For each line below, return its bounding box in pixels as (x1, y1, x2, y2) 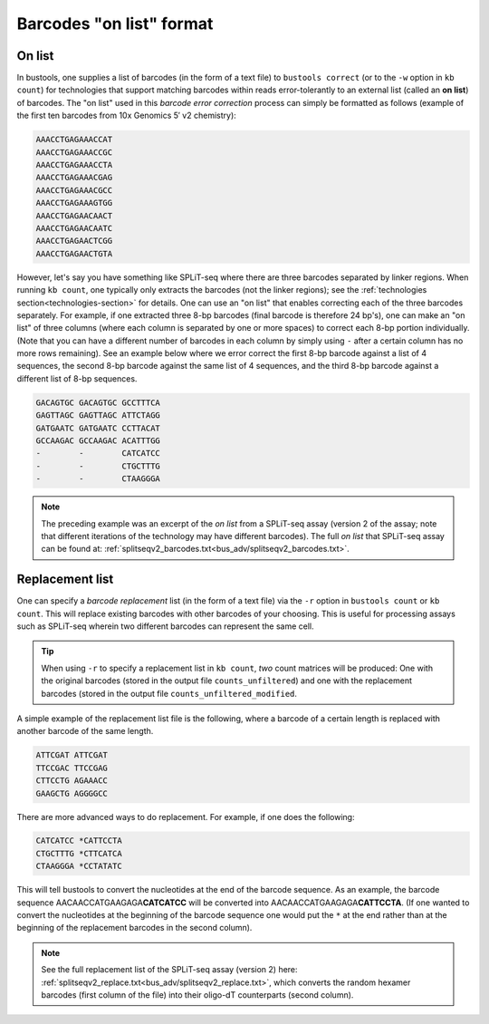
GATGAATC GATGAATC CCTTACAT (35, 422, 160, 433)
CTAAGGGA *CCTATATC (35, 861, 122, 872)
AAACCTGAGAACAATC (35, 223, 113, 233)
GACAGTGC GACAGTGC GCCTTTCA (35, 397, 160, 408)
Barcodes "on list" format (16, 14, 214, 34)
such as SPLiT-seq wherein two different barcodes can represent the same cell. (16, 621, 314, 632)
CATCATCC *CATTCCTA (35, 836, 122, 846)
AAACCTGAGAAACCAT (35, 134, 113, 145)
